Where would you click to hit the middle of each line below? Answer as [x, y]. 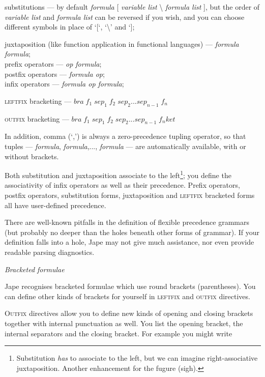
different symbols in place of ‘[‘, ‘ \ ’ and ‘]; [70, 27]
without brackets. [32, 156]
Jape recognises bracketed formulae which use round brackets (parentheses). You [130, 286]
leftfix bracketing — [38, 100]
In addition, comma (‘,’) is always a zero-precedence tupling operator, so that [125, 136]
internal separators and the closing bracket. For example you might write [119, 333]
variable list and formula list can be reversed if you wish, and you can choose [125, 17]
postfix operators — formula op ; [55, 74]
